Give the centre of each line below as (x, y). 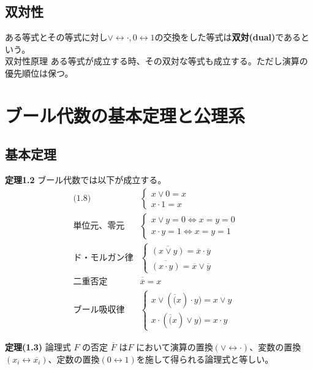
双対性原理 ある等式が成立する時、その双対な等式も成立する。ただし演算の (156, 61)
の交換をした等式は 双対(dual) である (228, 37)
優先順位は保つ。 (39, 73)
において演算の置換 (175, 346)
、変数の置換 (275, 346)
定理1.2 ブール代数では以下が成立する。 (86, 180)
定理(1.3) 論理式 (38, 346)
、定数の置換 (74, 359)
